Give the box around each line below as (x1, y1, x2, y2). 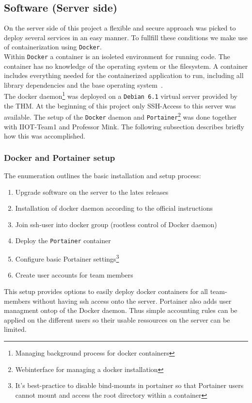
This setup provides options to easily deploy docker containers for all (4, 286, 208, 296)
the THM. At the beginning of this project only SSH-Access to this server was (4, 100, 236, 110)
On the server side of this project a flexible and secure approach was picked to (4, 23, 236, 33)
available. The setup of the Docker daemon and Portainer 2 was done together (4, 110, 237, 122)
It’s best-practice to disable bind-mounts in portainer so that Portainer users (15, 380, 244, 390)
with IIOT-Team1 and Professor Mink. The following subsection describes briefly (4, 121, 244, 131)
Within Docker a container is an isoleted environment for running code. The (4, 51, 230, 62)
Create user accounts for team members (15, 270, 133, 280)
